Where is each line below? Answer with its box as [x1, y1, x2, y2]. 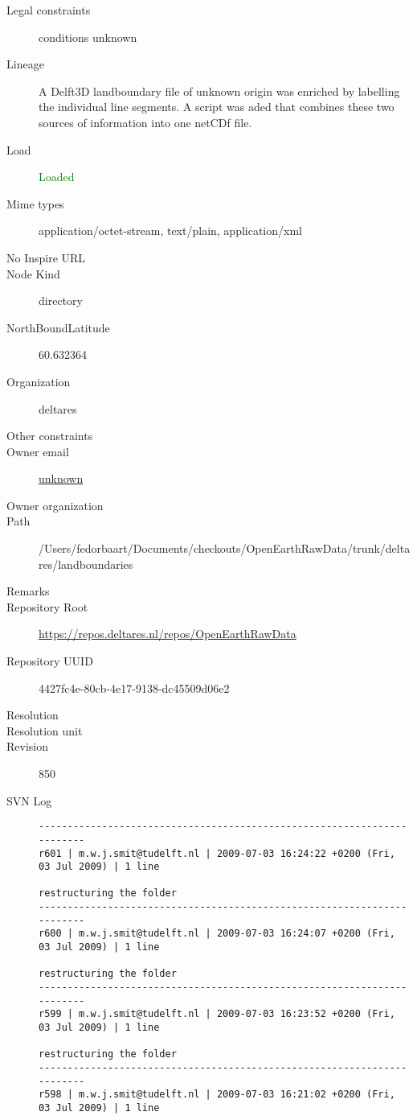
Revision [6, 738, 48, 755]
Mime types [6, 195, 64, 212]
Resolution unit [6, 722, 83, 739]
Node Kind [6, 265, 60, 282]
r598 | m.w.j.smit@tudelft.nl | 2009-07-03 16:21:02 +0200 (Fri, [39, 1089, 395, 1101]
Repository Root [6, 598, 88, 615]
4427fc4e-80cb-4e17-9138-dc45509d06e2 [39, 679, 230, 696]
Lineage [6, 56, 44, 72]
